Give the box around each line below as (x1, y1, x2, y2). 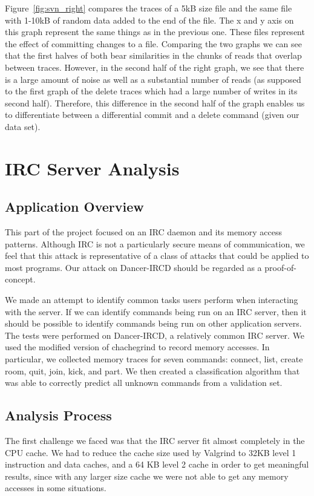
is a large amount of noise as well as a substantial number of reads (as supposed (5, 73, 301, 85)
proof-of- (264, 261, 296, 273)
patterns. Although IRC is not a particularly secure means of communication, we (5, 237, 305, 250)
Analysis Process (5, 406, 112, 425)
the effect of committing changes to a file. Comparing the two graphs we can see (5, 37, 302, 50)
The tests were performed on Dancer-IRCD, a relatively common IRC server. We (5, 328, 305, 341)
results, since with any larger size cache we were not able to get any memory (5, 469, 289, 482)
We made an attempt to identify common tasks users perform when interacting (5, 293, 298, 306)
